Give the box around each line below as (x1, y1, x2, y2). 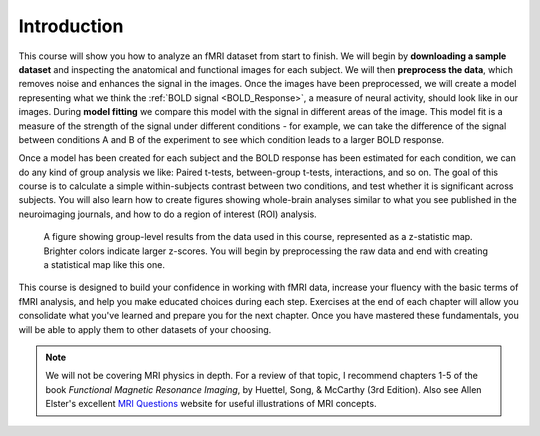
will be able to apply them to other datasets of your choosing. (18, 323, 272, 335)
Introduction (18, 15, 124, 37)
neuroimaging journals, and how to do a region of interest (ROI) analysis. (18, 208, 317, 220)
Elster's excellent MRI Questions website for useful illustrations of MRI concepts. (45, 398, 377, 410)
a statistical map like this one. (43, 259, 165, 271)
